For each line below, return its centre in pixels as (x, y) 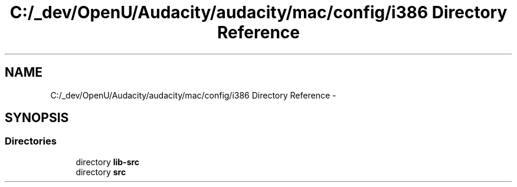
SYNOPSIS (37, 118)
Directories (31, 141)
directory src (101, 172)
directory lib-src (108, 162)
